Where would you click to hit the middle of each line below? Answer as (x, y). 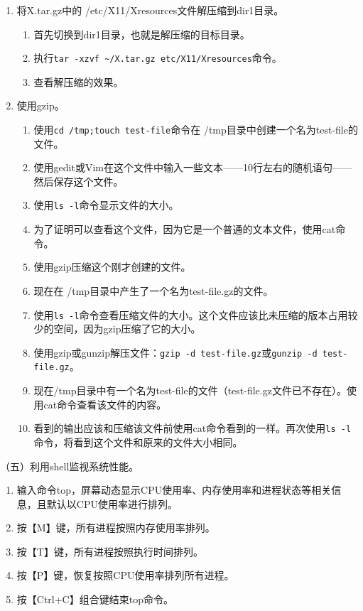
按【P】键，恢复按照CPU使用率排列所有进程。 (125, 575)
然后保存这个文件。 (78, 181)
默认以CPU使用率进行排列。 (112, 503)
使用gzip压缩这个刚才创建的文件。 (112, 267)
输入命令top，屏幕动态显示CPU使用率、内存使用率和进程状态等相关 (174, 490)
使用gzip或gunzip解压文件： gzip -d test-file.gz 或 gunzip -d (175, 352)
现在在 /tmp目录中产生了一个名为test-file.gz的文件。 (153, 290)
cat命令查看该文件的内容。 (105, 404)
